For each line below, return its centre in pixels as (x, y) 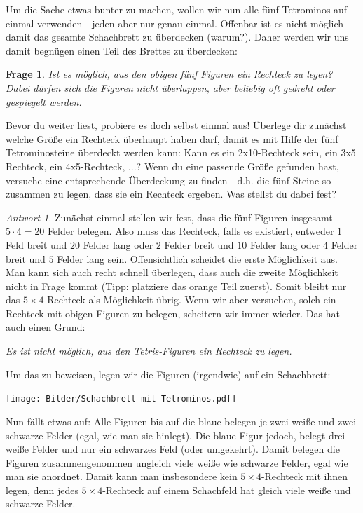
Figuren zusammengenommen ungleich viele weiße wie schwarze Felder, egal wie (177, 462)
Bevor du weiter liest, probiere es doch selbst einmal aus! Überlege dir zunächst (176, 125)
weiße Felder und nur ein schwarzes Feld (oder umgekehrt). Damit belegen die (173, 449)
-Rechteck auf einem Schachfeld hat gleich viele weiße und (227, 490)
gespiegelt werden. (44, 101)
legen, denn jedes (42, 490)
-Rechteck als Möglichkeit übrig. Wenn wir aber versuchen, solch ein (190, 300)
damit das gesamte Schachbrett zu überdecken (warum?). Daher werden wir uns (177, 37)
